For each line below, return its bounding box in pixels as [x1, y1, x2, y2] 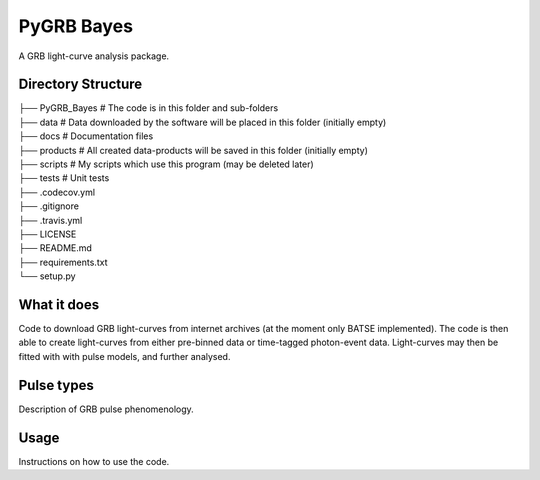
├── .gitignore [18, 200, 80, 212]
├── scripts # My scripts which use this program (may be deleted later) [18, 158, 314, 170]
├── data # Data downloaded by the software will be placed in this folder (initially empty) [18, 116, 387, 128]
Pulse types [18, 376, 94, 394]
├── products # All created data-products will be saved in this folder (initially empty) [18, 144, 369, 156]
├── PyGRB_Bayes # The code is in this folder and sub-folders [18, 102, 279, 114]
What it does [18, 296, 100, 313]
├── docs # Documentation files [18, 130, 154, 142]
